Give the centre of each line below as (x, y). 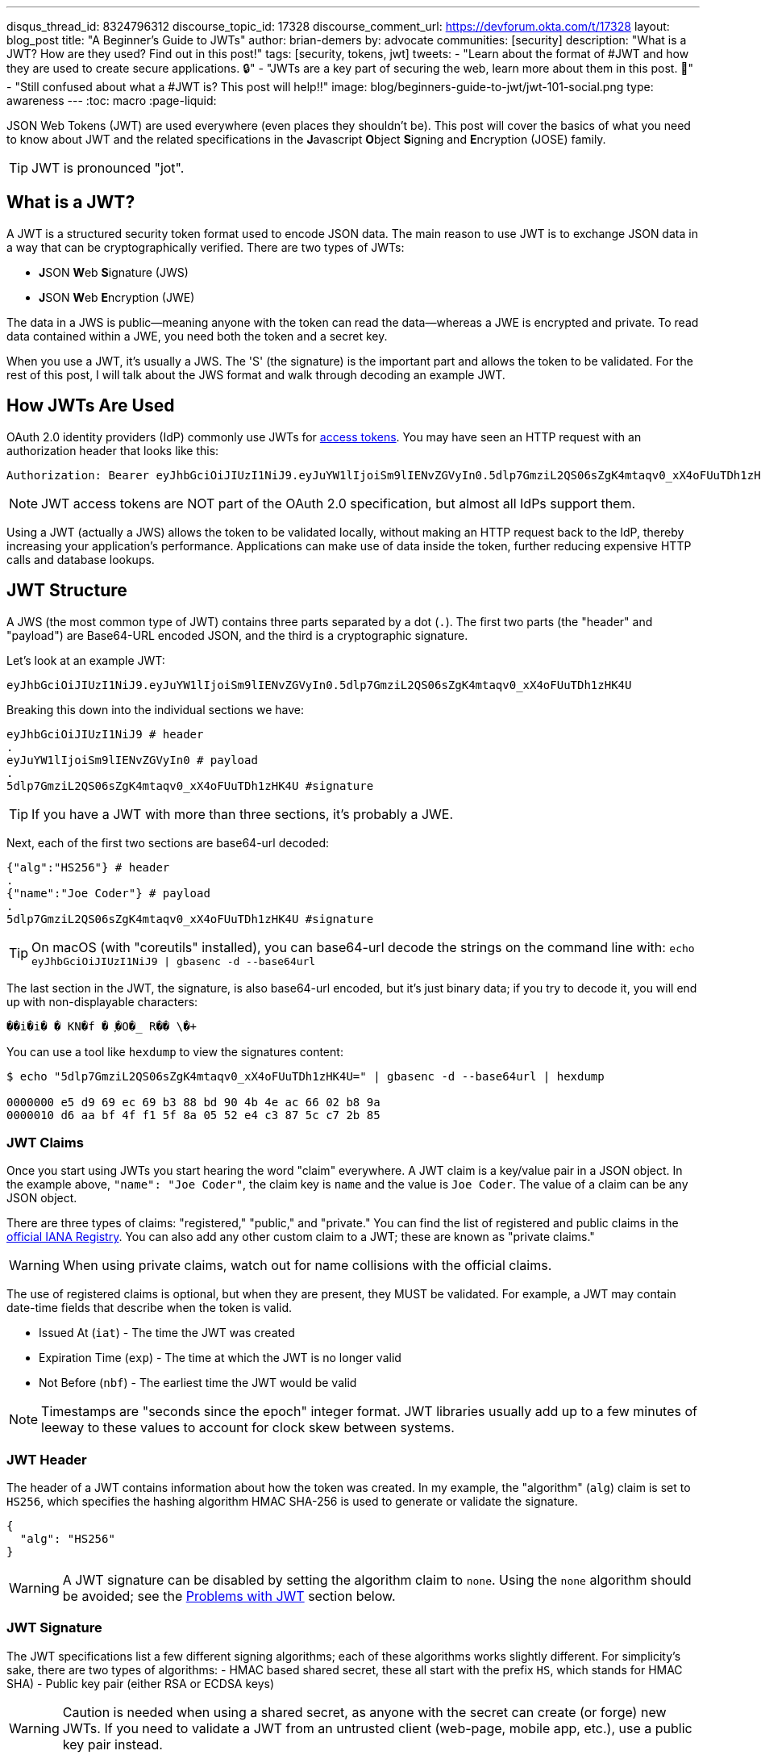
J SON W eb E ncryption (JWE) (117, 297)
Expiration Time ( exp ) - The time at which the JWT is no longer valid (220, 1358)
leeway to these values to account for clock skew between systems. (248, 1428)
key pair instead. (112, 1744)
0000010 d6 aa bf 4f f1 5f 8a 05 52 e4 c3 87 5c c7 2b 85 (193, 1115)
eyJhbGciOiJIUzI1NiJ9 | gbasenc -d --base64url (174, 961)
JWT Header (47, 1459)
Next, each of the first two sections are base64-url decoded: (168, 842)
